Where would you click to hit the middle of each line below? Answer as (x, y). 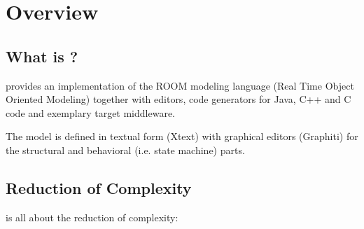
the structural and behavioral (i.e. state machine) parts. (125, 150)
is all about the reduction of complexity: (92, 217)
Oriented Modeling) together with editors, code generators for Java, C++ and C (178, 99)
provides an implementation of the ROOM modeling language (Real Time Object (180, 85)
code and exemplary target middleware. (91, 112)
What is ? (42, 56)
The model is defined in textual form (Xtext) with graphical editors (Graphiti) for (182, 136)
